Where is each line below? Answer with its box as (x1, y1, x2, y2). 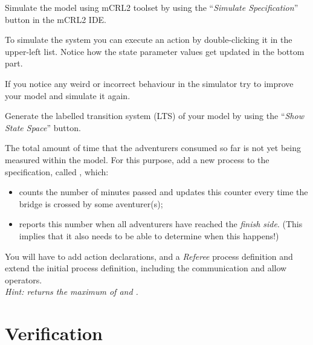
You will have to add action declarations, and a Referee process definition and (5, 250, 293, 262)
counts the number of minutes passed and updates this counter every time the (19, 185, 308, 198)
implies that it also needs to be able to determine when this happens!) (19, 229, 279, 242)
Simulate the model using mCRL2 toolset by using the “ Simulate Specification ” (5, 1, 298, 13)
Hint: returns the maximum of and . (5, 285, 138, 298)
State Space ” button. (5, 121, 81, 134)
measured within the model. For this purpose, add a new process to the (5, 153, 269, 166)
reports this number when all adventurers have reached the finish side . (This (19, 218, 303, 230)
